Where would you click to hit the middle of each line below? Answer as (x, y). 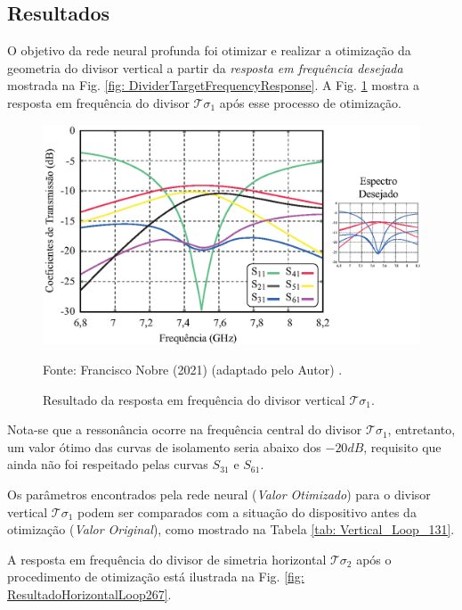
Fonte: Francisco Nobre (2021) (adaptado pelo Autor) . (193, 369)
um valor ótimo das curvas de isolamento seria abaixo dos (164, 446)
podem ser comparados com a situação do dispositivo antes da (247, 511)
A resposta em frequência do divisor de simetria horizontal (167, 559)
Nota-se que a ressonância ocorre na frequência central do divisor (185, 429)
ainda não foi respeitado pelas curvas (108, 464)
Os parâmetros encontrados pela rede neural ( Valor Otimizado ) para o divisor (219, 494)
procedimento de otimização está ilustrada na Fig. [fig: (156, 577)
